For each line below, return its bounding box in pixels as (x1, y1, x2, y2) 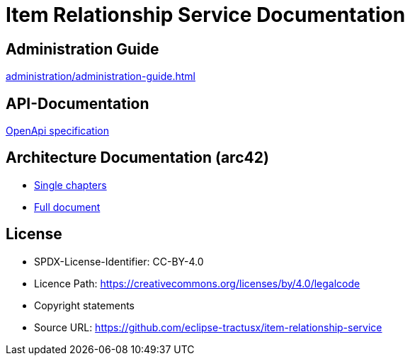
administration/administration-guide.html (6, 70, 195, 83)
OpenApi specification (6, 125, 109, 137)
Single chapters (34, 178, 107, 191)
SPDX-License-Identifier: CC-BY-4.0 (34, 255, 204, 268)
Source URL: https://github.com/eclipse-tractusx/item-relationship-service (34, 321, 382, 333)
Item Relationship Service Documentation (6, 3, 406, 27)
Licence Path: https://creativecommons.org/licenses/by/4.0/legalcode (34, 277, 360, 290)
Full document (34, 200, 101, 213)
